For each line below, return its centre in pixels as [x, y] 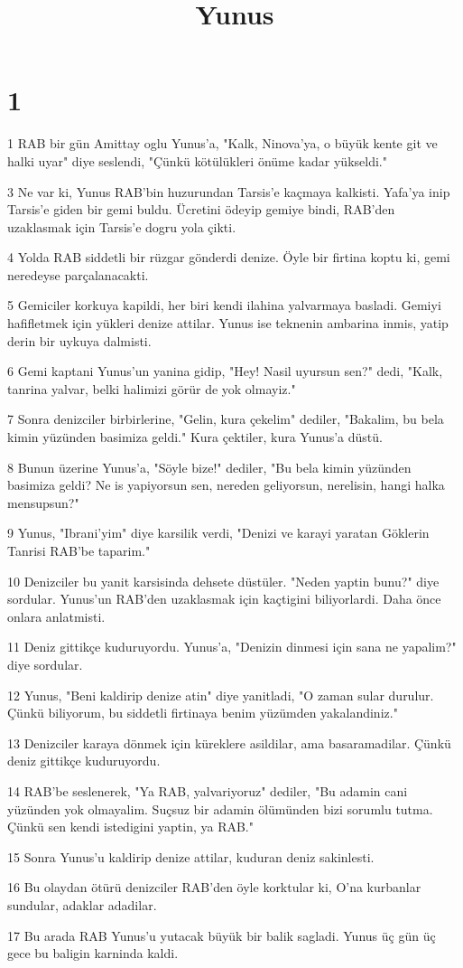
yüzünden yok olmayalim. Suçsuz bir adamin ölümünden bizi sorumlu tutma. [220, 808]
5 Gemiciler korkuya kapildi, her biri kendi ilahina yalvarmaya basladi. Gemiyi [224, 305]
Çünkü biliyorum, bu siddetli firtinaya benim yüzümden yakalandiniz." [203, 713]
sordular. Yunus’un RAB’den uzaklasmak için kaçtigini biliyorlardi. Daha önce [224, 599]
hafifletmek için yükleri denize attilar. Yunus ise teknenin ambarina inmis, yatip [228, 323]
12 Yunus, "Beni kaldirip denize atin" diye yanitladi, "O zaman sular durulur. [221, 695]
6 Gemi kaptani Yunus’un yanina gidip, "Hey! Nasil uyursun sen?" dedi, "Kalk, [225, 371]
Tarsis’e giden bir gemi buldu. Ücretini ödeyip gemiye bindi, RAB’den [201, 209]
